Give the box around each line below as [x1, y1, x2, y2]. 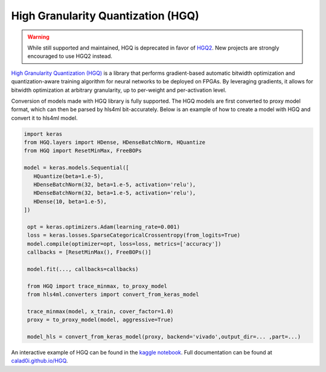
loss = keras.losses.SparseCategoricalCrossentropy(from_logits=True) [27, 232, 241, 239]
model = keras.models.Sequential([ [24, 164, 129, 172]
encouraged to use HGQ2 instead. [27, 53, 113, 60]
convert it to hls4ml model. [11, 114, 78, 121]
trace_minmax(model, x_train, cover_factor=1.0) [27, 308, 174, 315]
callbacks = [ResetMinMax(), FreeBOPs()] [27, 249, 152, 256]
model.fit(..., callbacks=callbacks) [27, 266, 139, 272]
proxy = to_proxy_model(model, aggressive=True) [27, 316, 174, 323]
